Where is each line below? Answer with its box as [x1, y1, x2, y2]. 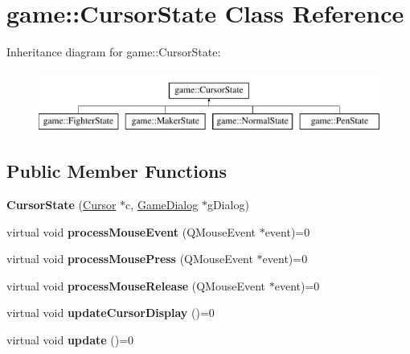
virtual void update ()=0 [6, 331, 134, 348]
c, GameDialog [125, 196, 199, 213]
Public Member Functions [6, 158, 227, 183]
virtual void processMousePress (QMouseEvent [6, 250, 253, 267]
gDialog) [207, 196, 249, 213]
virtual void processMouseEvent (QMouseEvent [6, 223, 256, 240]
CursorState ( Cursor [6, 196, 117, 213]
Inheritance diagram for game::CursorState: [6, 43, 221, 60]
